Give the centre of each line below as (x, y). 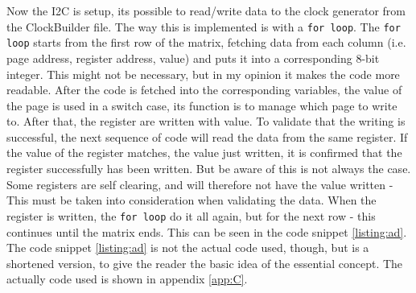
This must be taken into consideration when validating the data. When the (192, 200)
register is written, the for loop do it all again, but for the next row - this (191, 215)
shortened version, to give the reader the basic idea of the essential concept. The (205, 263)
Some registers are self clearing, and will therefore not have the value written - (200, 184)
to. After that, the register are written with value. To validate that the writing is (206, 121)
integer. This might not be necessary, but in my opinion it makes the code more (203, 74)
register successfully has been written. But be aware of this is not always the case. (209, 169)
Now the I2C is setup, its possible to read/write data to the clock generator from (206, 10)
